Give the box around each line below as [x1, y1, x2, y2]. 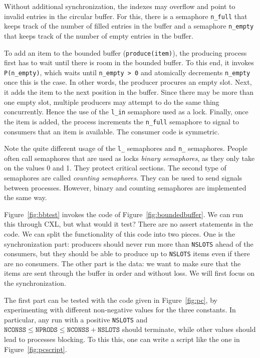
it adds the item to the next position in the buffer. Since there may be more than [4, 87, 254, 97]
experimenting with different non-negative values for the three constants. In [4, 304, 236, 315]
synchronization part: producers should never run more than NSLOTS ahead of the [4, 238, 253, 249]
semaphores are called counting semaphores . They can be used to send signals [4, 172, 242, 183]
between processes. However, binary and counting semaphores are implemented [4, 182, 246, 193]
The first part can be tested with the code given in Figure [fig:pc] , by [4, 294, 217, 305]
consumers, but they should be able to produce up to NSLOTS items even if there [4, 248, 250, 259]
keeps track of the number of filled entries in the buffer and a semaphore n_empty [4, 21, 254, 31]
